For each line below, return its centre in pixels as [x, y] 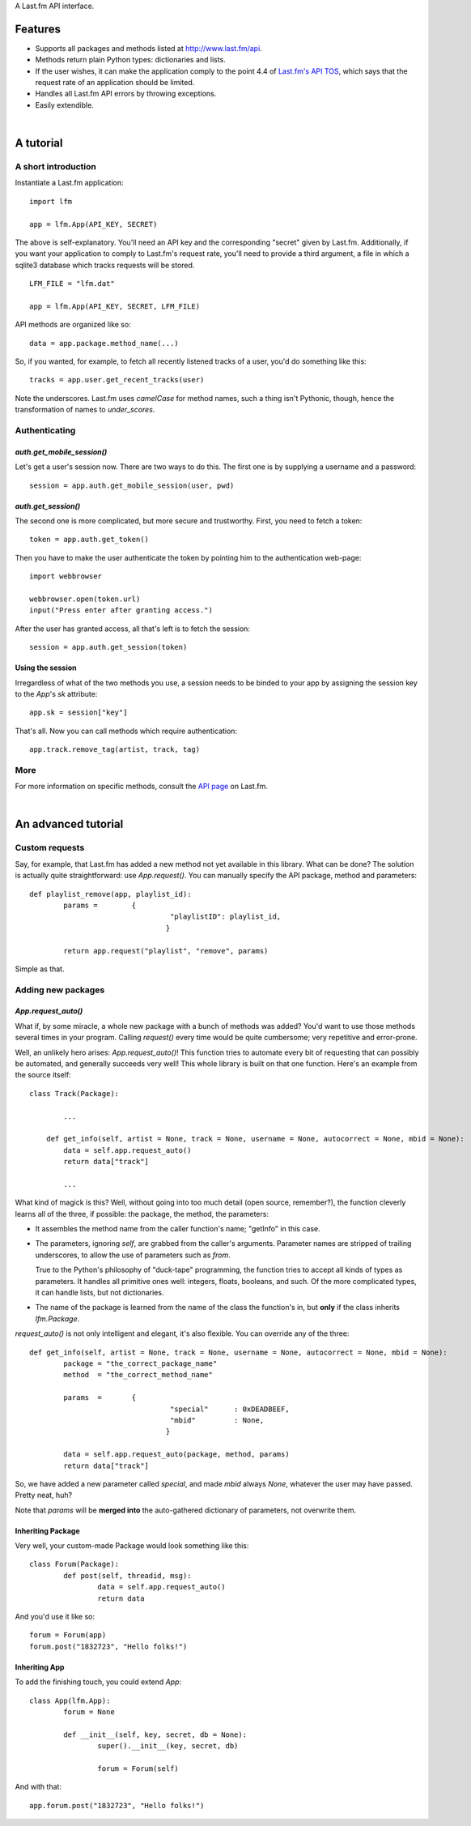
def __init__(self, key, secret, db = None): [155, 1734]
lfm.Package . [57, 1318]
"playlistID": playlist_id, [226, 917]
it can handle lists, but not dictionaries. [100, 1293]
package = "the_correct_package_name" [140, 1364]
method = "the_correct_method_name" [138, 1375]
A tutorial [39, 143]
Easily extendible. [65, 105]
